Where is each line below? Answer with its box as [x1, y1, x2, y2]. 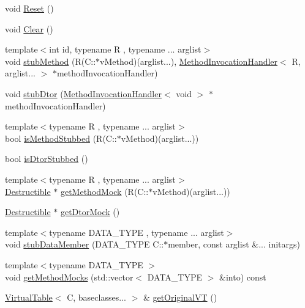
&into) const [219, 270, 266, 283]
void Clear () [5, 22, 53, 35]
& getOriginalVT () [143, 291, 217, 304]
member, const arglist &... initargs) [168, 238, 300, 251]
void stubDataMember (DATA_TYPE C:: [5, 238, 164, 251]
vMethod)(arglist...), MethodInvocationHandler [100, 54, 278, 67]
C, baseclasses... [67, 291, 126, 304]
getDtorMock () [60, 205, 120, 218]
